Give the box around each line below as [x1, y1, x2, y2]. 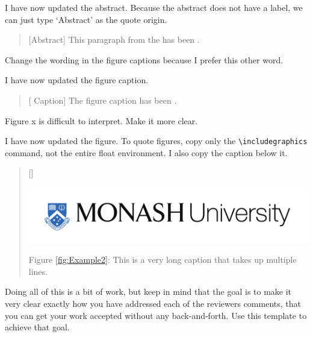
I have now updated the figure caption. [5, 74, 149, 86]
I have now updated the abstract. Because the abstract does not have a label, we [5, 1, 303, 13]
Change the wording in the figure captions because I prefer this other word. [5, 53, 284, 66]
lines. [28, 265, 48, 277]
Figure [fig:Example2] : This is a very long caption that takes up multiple [28, 253, 297, 266]
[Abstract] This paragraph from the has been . [28, 33, 200, 46]
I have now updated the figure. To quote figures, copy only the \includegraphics [5, 134, 308, 147]
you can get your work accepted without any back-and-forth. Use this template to [5, 309, 307, 321]
